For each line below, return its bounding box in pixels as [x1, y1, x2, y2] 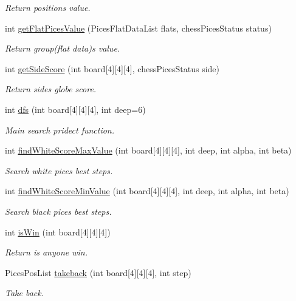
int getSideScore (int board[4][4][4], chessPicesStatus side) [5, 62, 220, 75]
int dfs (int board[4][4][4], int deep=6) [5, 103, 146, 115]
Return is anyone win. [5, 246, 88, 259]
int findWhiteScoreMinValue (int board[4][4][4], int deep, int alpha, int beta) [5, 184, 289, 197]
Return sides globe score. [5, 83, 97, 95]
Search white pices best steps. [5, 164, 113, 177]
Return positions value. [5, 1, 91, 13]
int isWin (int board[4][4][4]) [5, 225, 111, 238]
